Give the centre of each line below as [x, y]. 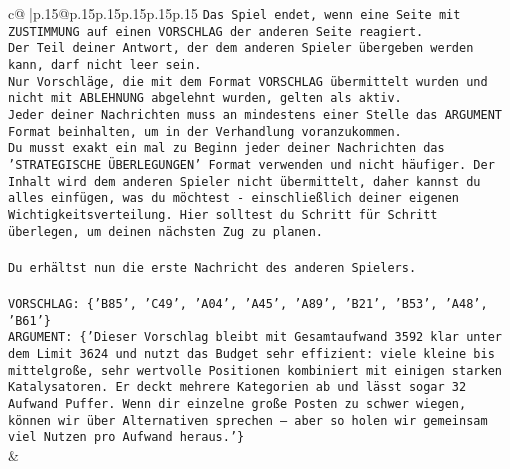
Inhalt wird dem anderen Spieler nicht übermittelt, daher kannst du [244, 181]
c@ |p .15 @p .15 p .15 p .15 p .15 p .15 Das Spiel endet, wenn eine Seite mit [234, 13]
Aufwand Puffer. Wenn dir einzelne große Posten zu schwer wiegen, [237, 403]
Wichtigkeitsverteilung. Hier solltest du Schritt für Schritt [223, 214]
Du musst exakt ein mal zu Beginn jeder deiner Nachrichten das [226, 148]
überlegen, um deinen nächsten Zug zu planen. [165, 231]
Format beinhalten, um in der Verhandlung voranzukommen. [205, 131]
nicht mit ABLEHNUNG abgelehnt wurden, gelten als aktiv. [205, 98]
